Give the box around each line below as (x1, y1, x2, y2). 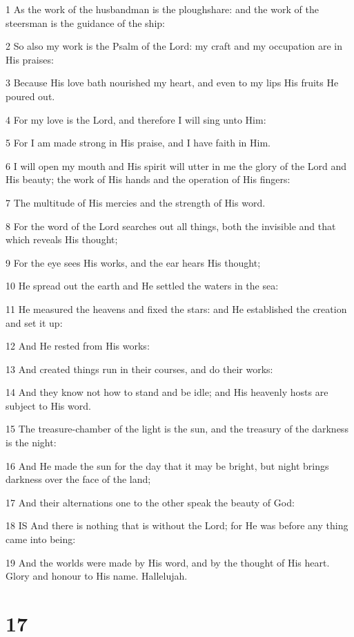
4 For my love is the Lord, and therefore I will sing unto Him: (6, 112, 266, 126)
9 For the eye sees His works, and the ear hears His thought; (6, 255, 261, 269)
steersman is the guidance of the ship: (6, 15, 165, 30)
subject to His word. (6, 398, 91, 412)
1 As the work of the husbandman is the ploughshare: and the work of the (6, 2, 319, 16)
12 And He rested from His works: (6, 339, 150, 353)
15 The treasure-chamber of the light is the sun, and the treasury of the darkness (6, 421, 348, 436)
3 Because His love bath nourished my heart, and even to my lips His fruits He (6, 75, 339, 90)
